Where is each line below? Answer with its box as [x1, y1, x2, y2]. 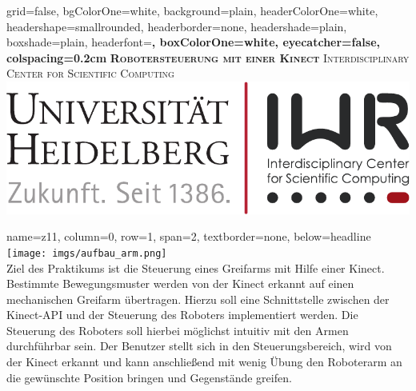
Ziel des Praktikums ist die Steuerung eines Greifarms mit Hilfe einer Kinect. [6, 259, 385, 276]
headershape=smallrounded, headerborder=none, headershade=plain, [6, 18, 347, 34]
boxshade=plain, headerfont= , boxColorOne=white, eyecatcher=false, [6, 34, 381, 50]
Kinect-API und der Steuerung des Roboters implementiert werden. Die [6, 306, 358, 323]
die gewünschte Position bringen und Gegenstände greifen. [6, 369, 292, 385]
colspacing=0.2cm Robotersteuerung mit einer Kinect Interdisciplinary [6, 49, 410, 66]
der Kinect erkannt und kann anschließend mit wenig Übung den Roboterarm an [6, 353, 402, 370]
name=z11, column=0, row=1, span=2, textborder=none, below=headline [6, 228, 371, 245]
